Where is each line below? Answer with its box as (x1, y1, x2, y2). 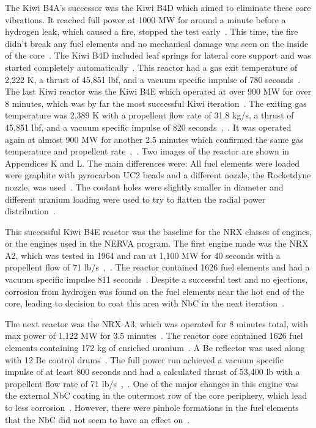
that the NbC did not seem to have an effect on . (5, 413, 190, 426)
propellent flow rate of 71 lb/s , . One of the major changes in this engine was (5, 377, 299, 390)
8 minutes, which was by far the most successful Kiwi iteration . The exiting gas (5, 96, 307, 109)
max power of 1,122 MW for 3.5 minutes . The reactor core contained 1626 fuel (5, 329, 303, 342)
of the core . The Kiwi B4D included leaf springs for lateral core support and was (5, 49, 311, 62)
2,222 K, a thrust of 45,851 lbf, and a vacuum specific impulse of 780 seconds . (5, 73, 301, 85)
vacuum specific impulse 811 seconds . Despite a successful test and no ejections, (5, 273, 308, 286)
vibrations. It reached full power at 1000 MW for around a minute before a (5, 13, 286, 26)
